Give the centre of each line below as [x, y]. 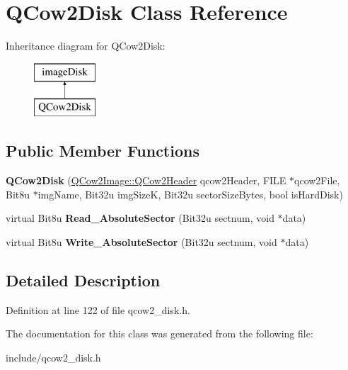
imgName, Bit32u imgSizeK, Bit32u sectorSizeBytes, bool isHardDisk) [190, 194]
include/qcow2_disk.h [53, 357]
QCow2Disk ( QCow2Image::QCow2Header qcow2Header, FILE [146, 180]
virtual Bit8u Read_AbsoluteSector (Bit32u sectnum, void [140, 218]
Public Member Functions [103, 151]
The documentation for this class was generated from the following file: [159, 333]
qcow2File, [317, 180]
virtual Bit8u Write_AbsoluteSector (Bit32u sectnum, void [141, 241]
